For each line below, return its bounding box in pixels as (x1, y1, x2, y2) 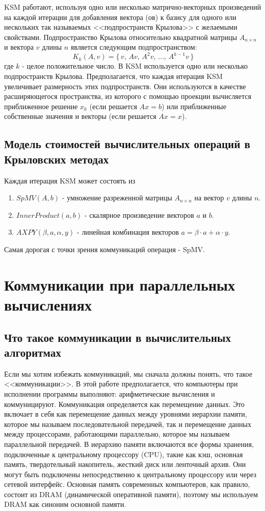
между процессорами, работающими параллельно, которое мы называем (4, 428, 230, 439)
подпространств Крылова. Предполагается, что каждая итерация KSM (4, 71, 223, 81)
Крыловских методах (4, 151, 109, 167)
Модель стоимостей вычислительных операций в (4, 136, 251, 152)
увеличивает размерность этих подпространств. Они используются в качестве (4, 80, 246, 91)
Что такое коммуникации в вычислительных (4, 329, 231, 345)
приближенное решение (4, 100, 78, 111)
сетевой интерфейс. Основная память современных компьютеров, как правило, (4, 479, 250, 489)
